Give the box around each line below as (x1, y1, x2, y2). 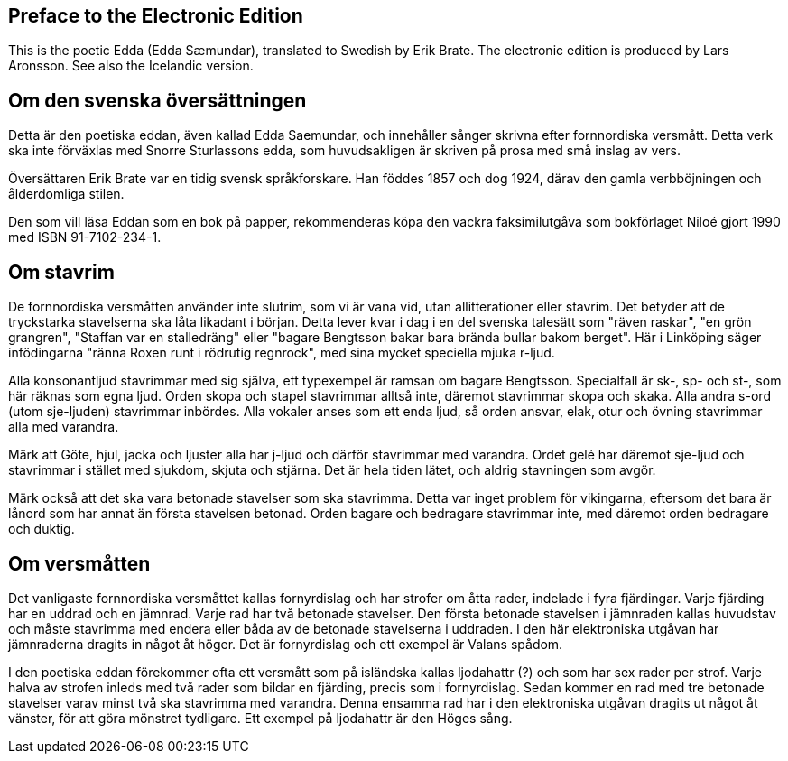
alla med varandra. (8, 419, 119, 435)
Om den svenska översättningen (8, 88, 307, 112)
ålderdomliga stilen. (8, 186, 125, 202)
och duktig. (8, 521, 75, 537)
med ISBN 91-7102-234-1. (8, 229, 162, 246)
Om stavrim (8, 260, 115, 283)
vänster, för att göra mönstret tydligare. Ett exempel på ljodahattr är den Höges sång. (8, 710, 513, 726)
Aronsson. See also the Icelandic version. (8, 58, 254, 74)
